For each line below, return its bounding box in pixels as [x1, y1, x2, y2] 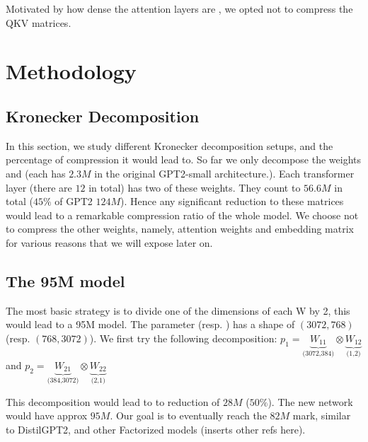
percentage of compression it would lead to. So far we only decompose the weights [6, 152, 362, 167]
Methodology [6, 57, 137, 86]
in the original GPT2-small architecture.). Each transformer [94, 165, 355, 180]
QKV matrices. [6, 15, 71, 30]
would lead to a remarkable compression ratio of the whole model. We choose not [6, 207, 359, 222]
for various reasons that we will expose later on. [6, 235, 213, 250]
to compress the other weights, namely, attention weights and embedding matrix [6, 221, 354, 236]
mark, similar [292, 408, 351, 423]
